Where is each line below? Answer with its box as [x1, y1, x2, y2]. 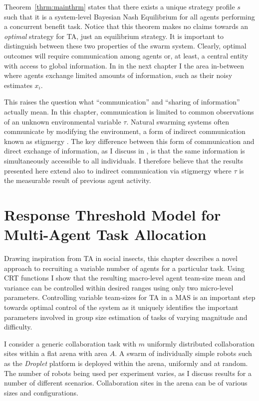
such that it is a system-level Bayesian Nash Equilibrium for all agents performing [4, 11, 255, 21]
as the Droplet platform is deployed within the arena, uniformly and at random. [4, 357, 248, 368]
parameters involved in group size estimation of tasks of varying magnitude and [4, 311, 248, 322]
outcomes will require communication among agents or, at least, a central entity [4, 50, 249, 60]
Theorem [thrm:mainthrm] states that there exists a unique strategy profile [4, 1, 235, 11]
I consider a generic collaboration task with [4, 338, 137, 348]
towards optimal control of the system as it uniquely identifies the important [4, 301, 239, 312]
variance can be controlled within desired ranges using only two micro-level [4, 282, 234, 292]
